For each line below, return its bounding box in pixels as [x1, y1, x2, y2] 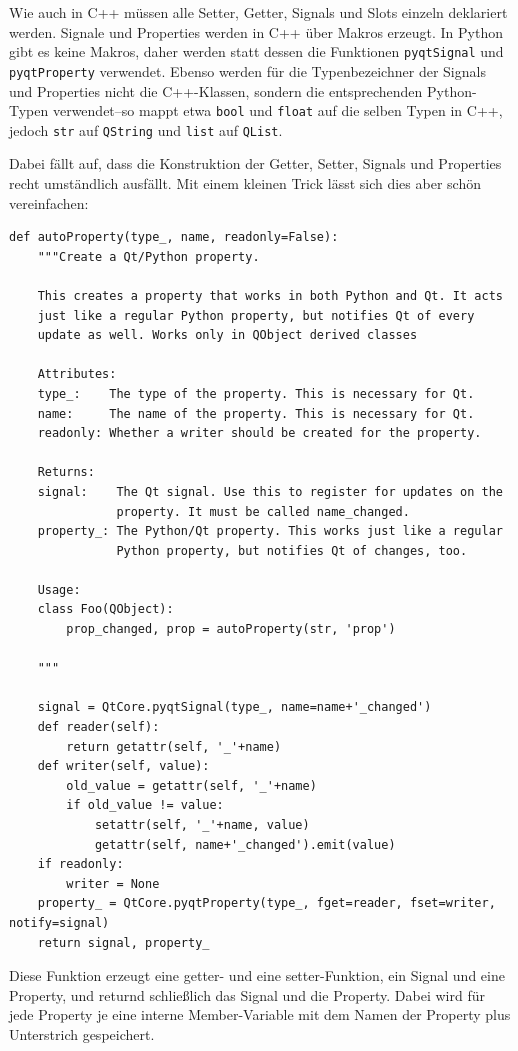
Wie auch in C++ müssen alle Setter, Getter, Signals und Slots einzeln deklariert [9, 2, 508, 22]
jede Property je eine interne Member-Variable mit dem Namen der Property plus [9, 1004, 511, 1025]
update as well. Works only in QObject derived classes [37, 328, 418, 343]
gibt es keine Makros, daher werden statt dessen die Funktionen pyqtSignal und [9, 41, 504, 62]
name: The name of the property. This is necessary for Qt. [37, 406, 475, 421]
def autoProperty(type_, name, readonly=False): [9, 230, 339, 245]
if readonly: [37, 857, 124, 872]
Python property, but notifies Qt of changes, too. [116, 543, 468, 558]
